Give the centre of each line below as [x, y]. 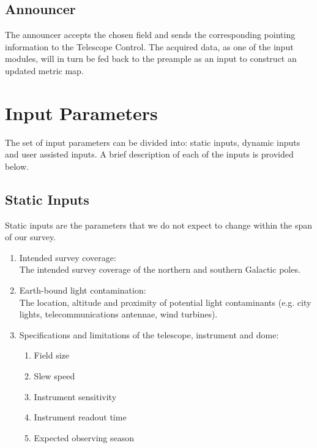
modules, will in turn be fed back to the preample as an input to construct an [151, 59]
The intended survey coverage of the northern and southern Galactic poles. [160, 269]
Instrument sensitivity [75, 396]
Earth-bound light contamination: [83, 290]
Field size [52, 355]
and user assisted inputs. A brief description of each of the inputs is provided [149, 154]
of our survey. [31, 237]
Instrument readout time [80, 417]
